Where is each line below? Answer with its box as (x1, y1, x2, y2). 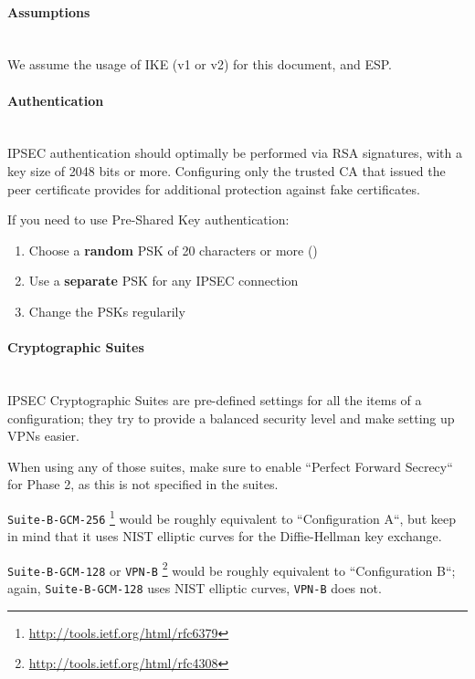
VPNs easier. (7, 426, 79, 445)
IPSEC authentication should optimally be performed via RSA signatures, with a (7, 143, 462, 162)
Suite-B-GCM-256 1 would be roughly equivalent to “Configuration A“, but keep (7, 506, 456, 528)
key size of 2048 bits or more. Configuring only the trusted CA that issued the (7, 161, 446, 180)
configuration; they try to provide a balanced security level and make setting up (7, 408, 455, 427)
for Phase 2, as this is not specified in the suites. (7, 475, 279, 494)
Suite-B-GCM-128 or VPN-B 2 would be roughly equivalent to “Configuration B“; (7, 558, 456, 580)
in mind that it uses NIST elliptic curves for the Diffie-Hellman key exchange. (7, 527, 442, 546)
